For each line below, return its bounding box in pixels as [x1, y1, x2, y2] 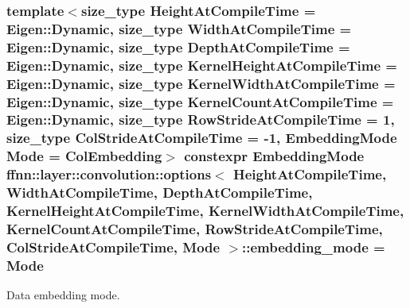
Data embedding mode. [6, 287, 120, 303]
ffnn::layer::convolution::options [6, 164, 212, 184]
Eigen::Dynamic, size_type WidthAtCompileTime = [6, 18, 352, 38]
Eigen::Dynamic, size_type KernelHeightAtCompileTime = [6, 55, 397, 75]
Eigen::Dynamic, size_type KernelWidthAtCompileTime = [6, 73, 396, 93]
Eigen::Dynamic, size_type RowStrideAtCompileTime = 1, [6, 110, 395, 129]
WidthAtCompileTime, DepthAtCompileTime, [6, 183, 313, 202]
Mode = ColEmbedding [6, 146, 162, 166]
